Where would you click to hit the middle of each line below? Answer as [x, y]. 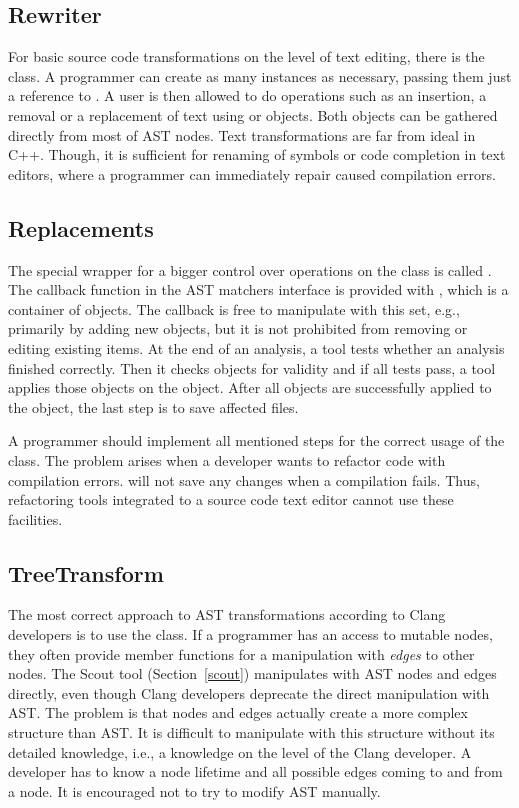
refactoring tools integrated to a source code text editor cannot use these [231, 499]
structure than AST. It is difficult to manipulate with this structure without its [251, 732]
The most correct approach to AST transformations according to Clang [227, 614]
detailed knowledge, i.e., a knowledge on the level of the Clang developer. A [240, 751]
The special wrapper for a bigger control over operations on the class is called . [250, 269]
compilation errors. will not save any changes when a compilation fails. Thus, [244, 479]
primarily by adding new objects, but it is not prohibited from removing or [238, 328]
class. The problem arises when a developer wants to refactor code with [227, 459]
